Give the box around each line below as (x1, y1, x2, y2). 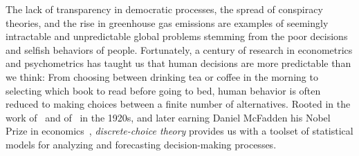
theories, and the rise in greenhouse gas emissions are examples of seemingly (6, 15, 329, 30)
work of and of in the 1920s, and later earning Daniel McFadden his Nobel (6, 110, 331, 124)
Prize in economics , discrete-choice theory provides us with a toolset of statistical (6, 124, 353, 138)
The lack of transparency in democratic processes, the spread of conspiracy (6, 2, 323, 16)
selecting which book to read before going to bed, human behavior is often (6, 83, 321, 97)
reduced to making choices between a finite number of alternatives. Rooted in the (6, 97, 351, 111)
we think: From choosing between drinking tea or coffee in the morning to (6, 69, 318, 84)
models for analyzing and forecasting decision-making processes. (6, 137, 277, 151)
